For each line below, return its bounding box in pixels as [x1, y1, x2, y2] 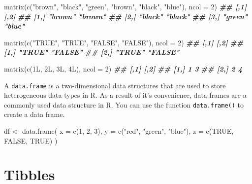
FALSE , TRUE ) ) [4, 135, 58, 146]
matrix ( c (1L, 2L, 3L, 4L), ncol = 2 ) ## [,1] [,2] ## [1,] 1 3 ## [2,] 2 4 [4, 63, 242, 74]
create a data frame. [4, 109, 65, 119]
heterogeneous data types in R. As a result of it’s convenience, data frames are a [4, 90, 247, 100]
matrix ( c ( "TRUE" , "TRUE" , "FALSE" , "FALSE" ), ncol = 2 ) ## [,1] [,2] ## [4, 37, 243, 47]
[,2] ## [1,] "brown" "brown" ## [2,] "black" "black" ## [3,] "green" [4, 11, 248, 21]
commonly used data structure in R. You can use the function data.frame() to [4, 99, 244, 110]
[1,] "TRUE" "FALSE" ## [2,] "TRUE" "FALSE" [4, 47, 180, 57]
